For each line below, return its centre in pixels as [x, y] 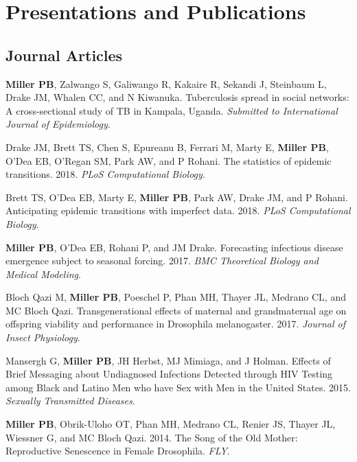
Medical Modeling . [43, 274]
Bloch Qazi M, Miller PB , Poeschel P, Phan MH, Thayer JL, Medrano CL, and [176, 297]
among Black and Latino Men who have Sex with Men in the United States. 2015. [178, 387]
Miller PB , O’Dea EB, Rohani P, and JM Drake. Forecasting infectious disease [174, 247]
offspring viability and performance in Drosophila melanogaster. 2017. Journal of [175, 324]
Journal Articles [64, 55]
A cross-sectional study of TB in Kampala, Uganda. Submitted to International [172, 110]
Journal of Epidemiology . [58, 124]
